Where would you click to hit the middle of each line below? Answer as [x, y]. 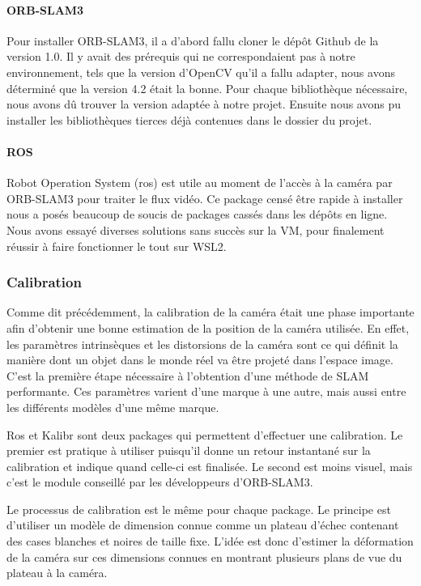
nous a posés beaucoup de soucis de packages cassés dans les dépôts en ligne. [197, 214]
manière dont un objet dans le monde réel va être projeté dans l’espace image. [200, 360]
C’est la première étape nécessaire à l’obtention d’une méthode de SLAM [188, 375]
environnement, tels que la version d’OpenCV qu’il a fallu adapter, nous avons [201, 72]
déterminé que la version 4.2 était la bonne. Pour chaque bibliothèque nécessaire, [207, 88]
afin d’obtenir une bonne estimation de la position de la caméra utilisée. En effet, [208, 327]
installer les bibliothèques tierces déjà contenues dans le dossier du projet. [189, 119]
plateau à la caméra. [57, 573]
